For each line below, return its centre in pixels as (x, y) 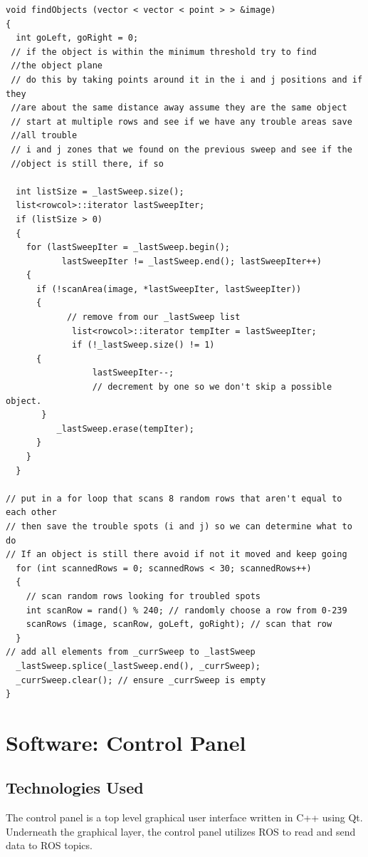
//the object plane (57, 66)
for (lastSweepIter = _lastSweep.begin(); (128, 248)
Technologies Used (75, 788)
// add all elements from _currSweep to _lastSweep (131, 652)
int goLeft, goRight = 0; (77, 38)
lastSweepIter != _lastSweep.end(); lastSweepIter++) (191, 261)
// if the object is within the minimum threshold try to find (164, 52)
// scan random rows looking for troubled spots (143, 596)
